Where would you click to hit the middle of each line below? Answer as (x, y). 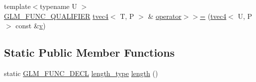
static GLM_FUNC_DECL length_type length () (81, 73)
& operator (165, 16)
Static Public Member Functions (89, 52)
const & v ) (31, 26)
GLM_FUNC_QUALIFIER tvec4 (56, 16)
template (17, 6)
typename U (58, 6)
